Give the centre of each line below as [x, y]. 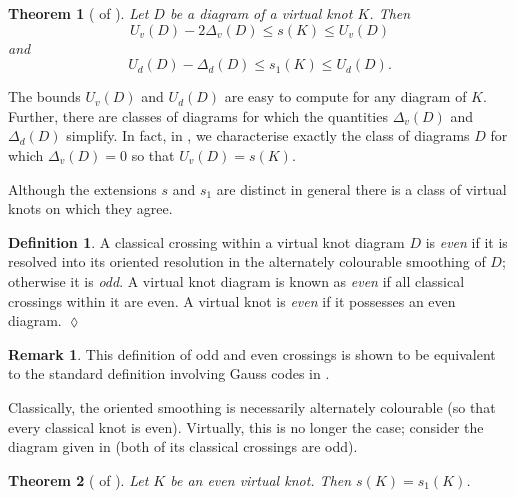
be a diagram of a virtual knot [261, 13]
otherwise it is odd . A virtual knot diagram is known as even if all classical [236, 280]
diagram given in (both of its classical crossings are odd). [183, 446]
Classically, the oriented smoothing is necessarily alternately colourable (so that [252, 406]
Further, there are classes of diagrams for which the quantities [198, 115]
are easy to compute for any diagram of [345, 96]
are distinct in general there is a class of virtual [361, 188]
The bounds [44, 96]
